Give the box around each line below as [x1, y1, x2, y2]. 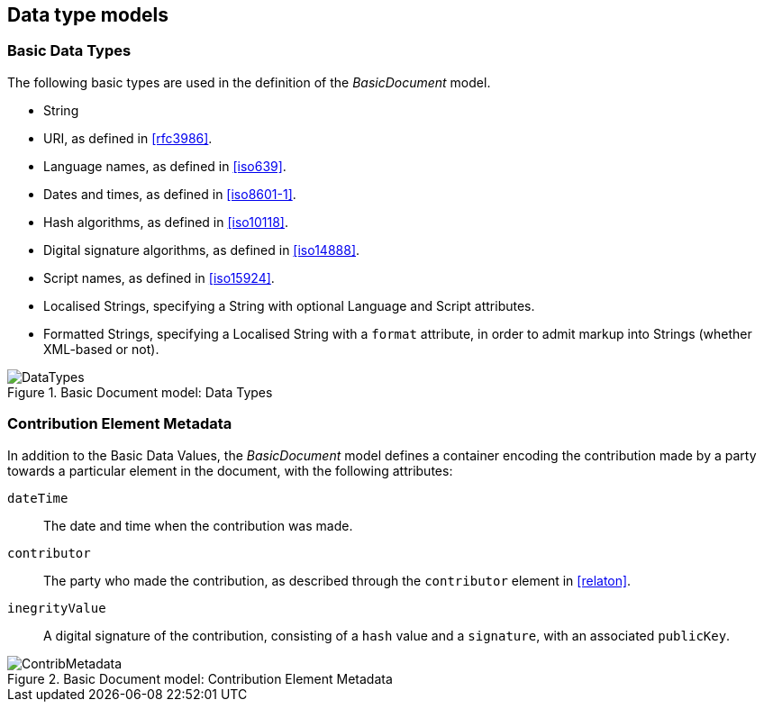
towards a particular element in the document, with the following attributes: [7, 462, 453, 478]
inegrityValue [7, 600, 106, 615]
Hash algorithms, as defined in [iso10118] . [43, 214, 288, 230]
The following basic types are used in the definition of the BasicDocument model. [7, 74, 491, 90]
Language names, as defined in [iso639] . [43, 158, 286, 174]
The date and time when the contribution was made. [43, 517, 353, 533]
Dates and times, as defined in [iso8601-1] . [43, 186, 296, 202]
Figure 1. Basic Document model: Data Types [7, 384, 273, 400]
